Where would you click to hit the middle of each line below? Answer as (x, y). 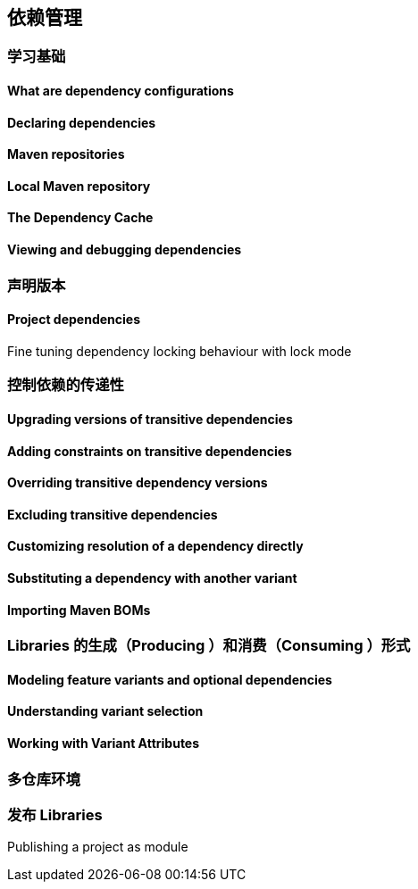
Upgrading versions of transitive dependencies (150, 419)
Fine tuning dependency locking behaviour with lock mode (180, 351)
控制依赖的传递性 (66, 385)
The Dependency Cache (80, 218)
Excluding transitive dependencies (113, 514)
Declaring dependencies (82, 122)
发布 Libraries (55, 814)
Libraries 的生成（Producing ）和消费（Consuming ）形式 (209, 646)
